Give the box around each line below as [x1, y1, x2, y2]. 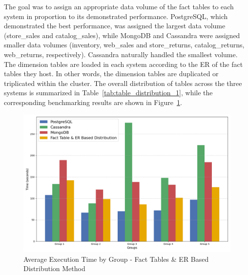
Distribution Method [23, 263, 85, 274]
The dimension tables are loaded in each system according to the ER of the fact [4, 59, 243, 69]
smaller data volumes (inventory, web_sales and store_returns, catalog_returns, [4, 40, 245, 50]
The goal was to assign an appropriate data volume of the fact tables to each [4, 1, 234, 11]
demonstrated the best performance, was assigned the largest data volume [4, 21, 226, 31]
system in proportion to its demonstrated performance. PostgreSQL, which [4, 11, 228, 21]
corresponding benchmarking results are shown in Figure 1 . [4, 97, 182, 107]
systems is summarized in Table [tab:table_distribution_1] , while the [4, 87, 213, 98]
